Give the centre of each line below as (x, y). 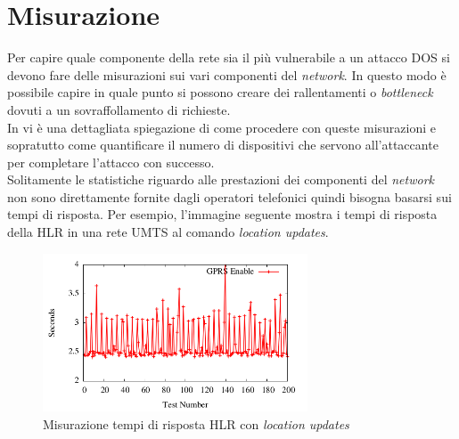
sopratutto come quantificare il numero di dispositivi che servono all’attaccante (223, 145)
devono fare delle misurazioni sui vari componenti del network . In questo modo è (227, 74)
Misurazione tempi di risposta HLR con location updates (196, 423)
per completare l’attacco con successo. (111, 162)
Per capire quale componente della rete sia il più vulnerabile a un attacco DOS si (229, 57)
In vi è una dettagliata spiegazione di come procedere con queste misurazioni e (221, 127)
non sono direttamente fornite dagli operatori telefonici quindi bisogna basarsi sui (229, 196)
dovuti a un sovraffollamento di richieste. (119, 109)
